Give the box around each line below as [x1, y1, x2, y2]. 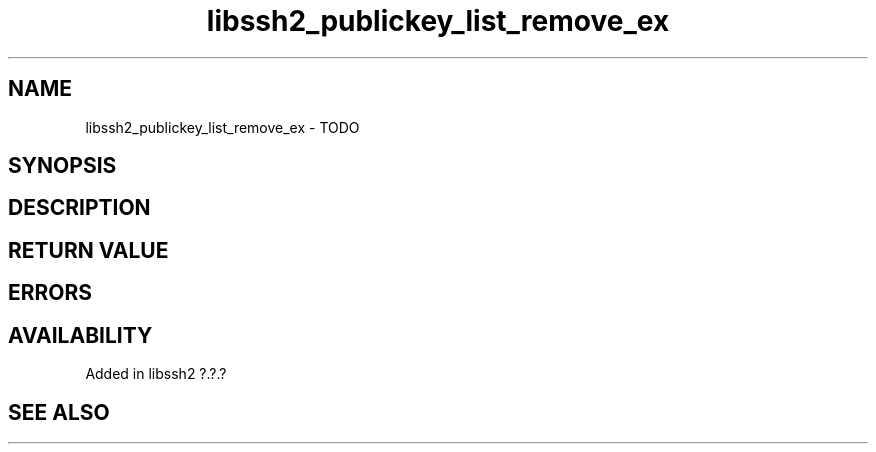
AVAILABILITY [8, 322, 153, 348]
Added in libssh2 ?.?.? [85, 365, 227, 383]
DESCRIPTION [8, 195, 151, 221]
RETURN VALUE [8, 237, 169, 263]
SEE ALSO [8, 399, 110, 425]
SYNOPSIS [8, 153, 117, 179]
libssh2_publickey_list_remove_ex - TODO [85, 118, 360, 136]
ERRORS [8, 280, 93, 306]
